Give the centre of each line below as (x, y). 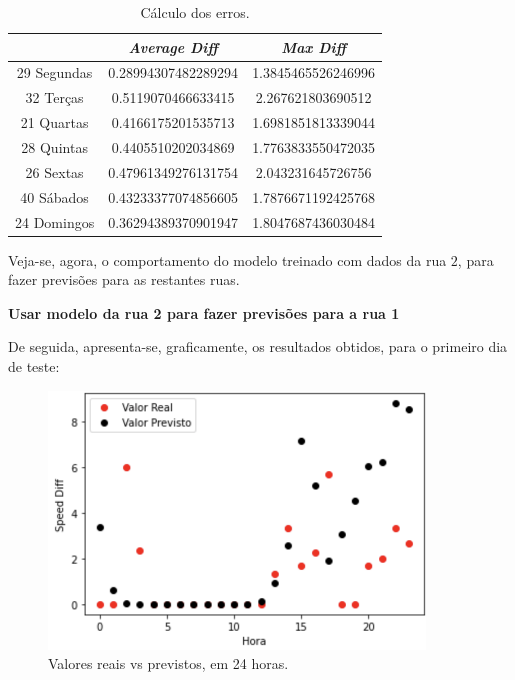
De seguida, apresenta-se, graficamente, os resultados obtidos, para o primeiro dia (258, 346)
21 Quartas (54, 122)
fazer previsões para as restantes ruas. (124, 279)
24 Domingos (55, 221)
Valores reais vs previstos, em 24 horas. (168, 663)
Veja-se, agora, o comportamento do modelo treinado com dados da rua (227, 259)
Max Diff (313, 46)
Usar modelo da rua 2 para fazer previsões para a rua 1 (204, 312)
